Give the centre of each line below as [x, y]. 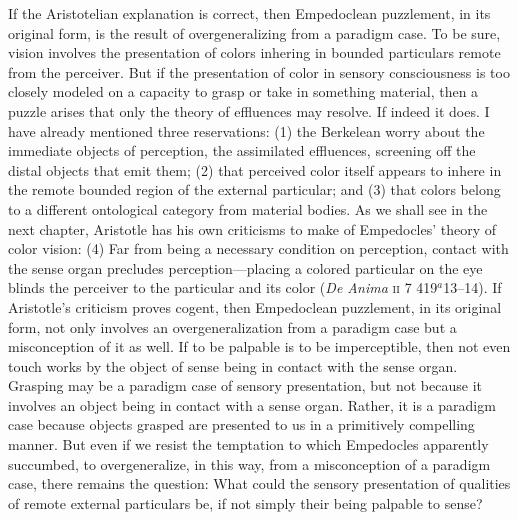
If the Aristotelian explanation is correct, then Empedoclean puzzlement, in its [249, 13]
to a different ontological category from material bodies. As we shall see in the [248, 208]
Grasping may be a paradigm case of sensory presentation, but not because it [245, 385]
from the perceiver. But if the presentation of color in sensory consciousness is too [259, 71]
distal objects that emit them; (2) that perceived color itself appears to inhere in [255, 169]
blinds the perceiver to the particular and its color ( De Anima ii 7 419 [223, 287]
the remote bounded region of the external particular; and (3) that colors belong [254, 189]
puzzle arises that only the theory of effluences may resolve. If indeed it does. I [249, 110]
